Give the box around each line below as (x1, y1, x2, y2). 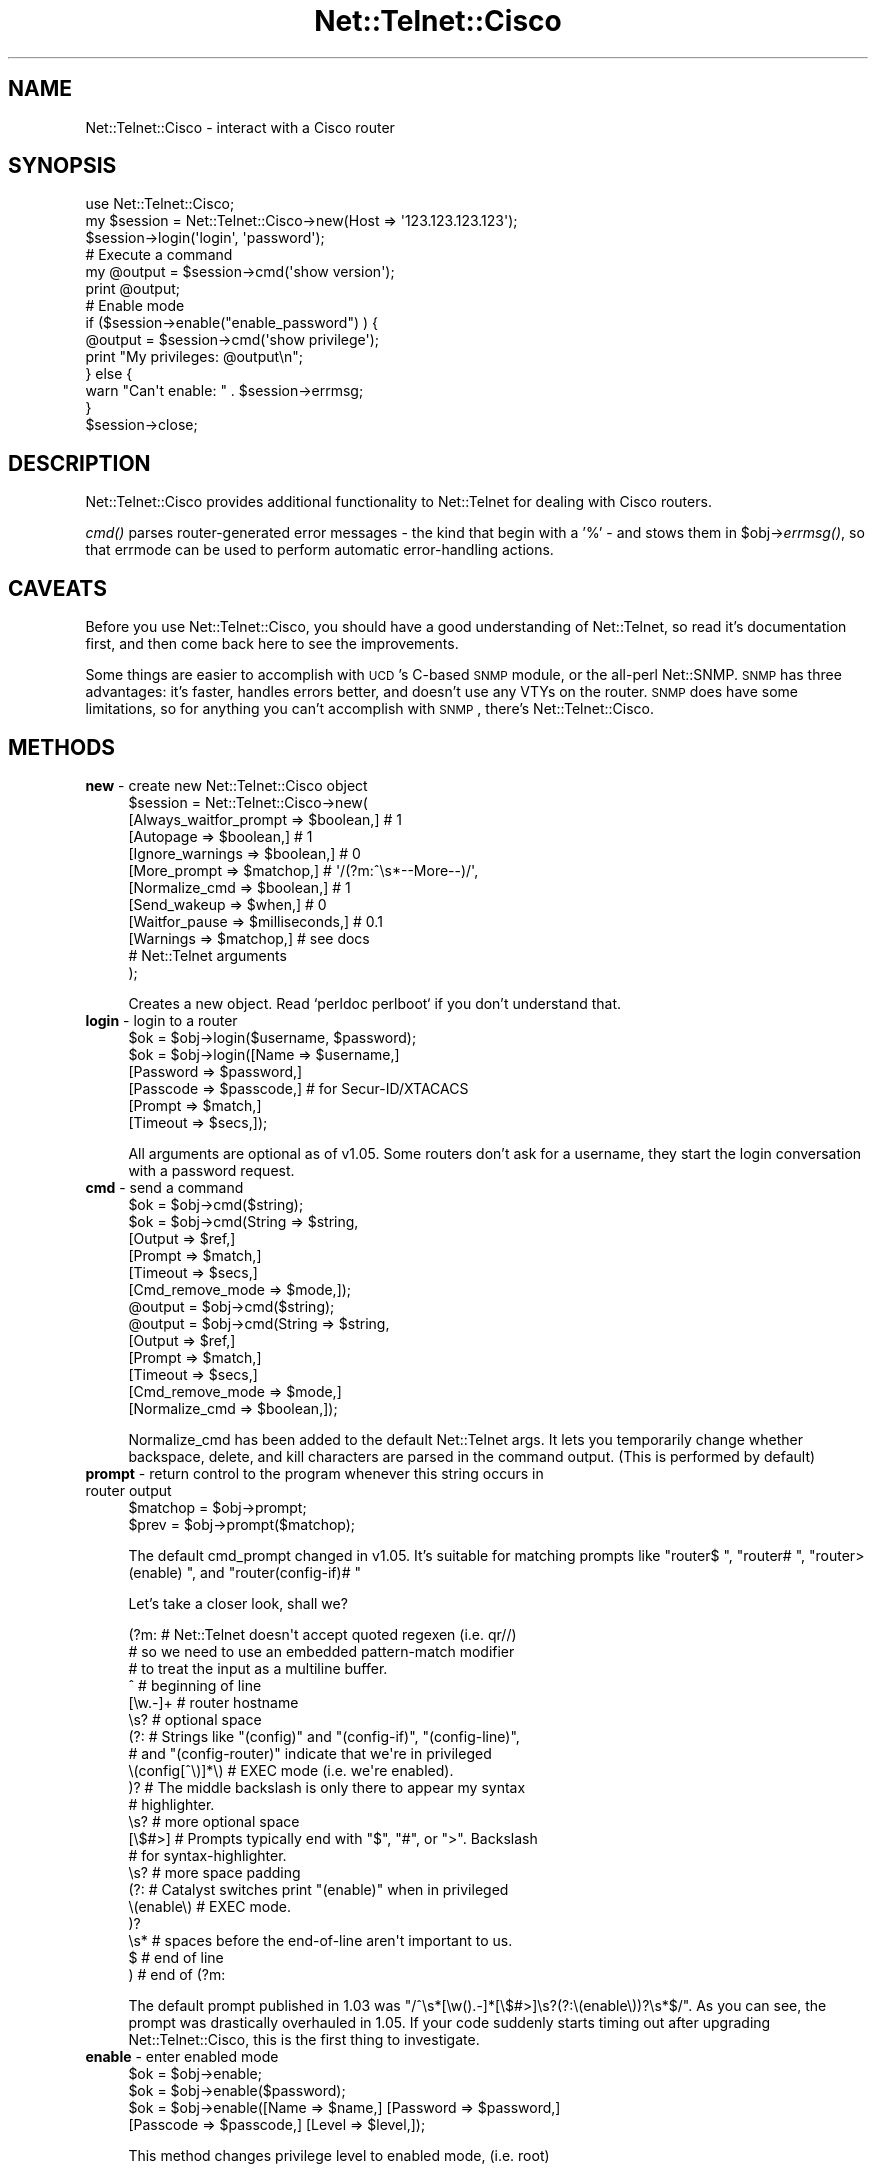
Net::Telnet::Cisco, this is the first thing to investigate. (128, 2030, 480, 2048)
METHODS (8, 734, 116, 760)
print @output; (85, 280, 180, 298)
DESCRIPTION (8, 450, 151, 476)
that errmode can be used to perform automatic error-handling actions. (85, 541, 554, 559)
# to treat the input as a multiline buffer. (128, 1659, 388, 1677)
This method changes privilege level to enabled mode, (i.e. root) (128, 2146, 550, 2164)
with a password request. (128, 1161, 295, 1179)
